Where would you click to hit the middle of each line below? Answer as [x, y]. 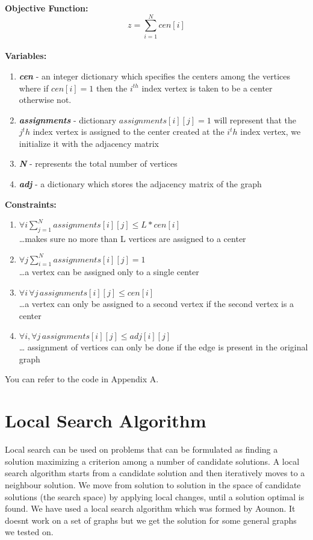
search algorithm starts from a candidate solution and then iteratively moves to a [155, 473]
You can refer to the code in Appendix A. [82, 379]
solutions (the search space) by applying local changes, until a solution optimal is [155, 496]
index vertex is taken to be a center [207, 88]
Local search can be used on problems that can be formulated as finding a [141, 449]
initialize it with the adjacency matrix [89, 143]
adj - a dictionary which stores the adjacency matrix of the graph [140, 184]
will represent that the [255, 119]
